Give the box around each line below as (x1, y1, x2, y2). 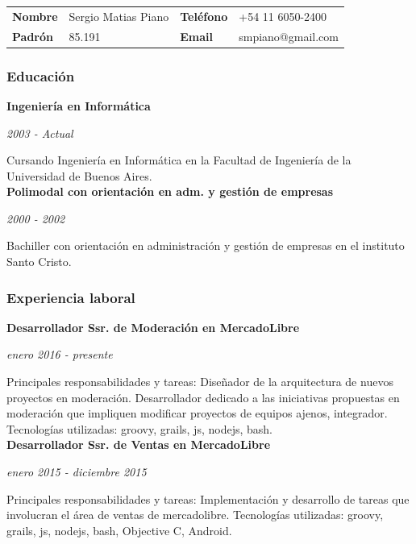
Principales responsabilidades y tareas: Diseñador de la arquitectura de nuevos (6, 373, 393, 390)
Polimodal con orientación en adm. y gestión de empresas (6, 183, 334, 200)
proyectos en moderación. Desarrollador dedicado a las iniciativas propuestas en (6, 388, 400, 405)
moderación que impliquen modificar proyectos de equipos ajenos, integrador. (6, 405, 388, 421)
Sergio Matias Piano (69, 7, 169, 24)
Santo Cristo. (6, 253, 72, 270)
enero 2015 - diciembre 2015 (6, 463, 147, 480)
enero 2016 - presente (6, 346, 113, 363)
